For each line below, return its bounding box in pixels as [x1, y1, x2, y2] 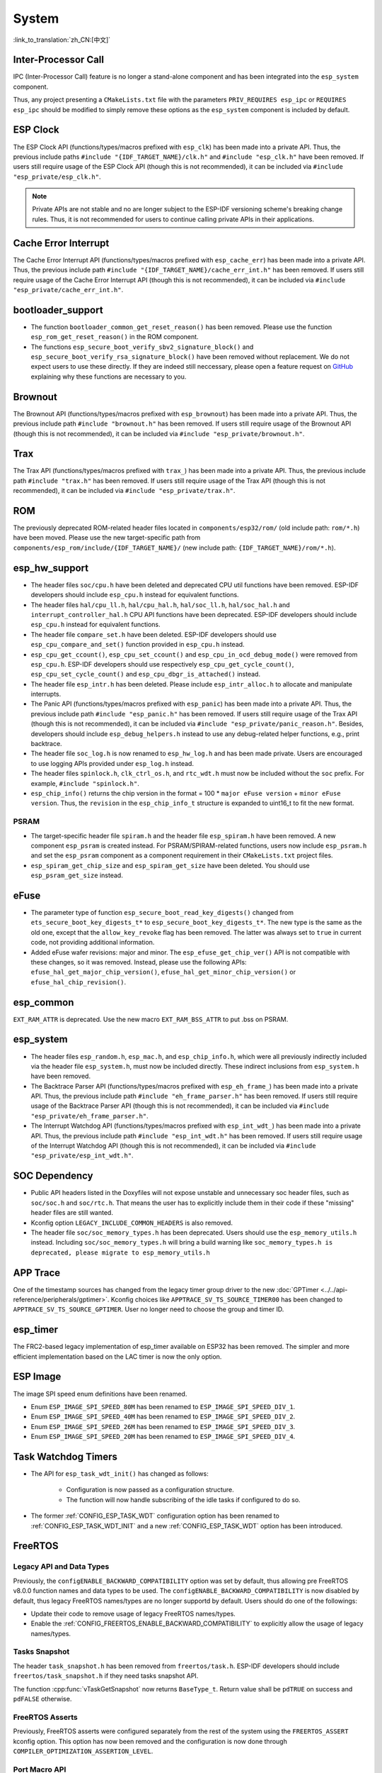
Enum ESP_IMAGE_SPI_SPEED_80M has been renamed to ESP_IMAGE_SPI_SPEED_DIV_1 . [30, 1402, 296, 1411]
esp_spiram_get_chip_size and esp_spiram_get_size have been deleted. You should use [30, 861, 311, 869]
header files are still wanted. [30, 1208, 113, 1217]
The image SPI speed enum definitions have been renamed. [13, 1389, 187, 1398]
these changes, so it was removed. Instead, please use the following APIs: [30, 957, 247, 966]
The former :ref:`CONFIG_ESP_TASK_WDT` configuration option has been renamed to [30, 1511, 279, 1521]
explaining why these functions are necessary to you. [30, 372, 187, 381]
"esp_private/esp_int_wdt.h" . [30, 1151, 134, 1160]
